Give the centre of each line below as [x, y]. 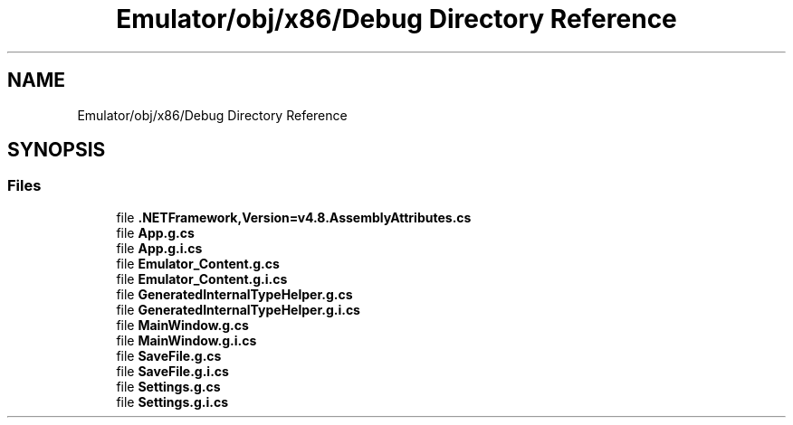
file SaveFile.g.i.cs [172, 371]
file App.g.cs [155, 232]
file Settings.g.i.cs [172, 401]
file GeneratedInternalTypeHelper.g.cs [234, 294]
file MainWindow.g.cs [182, 325]
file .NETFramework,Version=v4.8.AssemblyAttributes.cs [294, 217]
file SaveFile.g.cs [169, 355]
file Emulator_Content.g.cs [198, 263]
